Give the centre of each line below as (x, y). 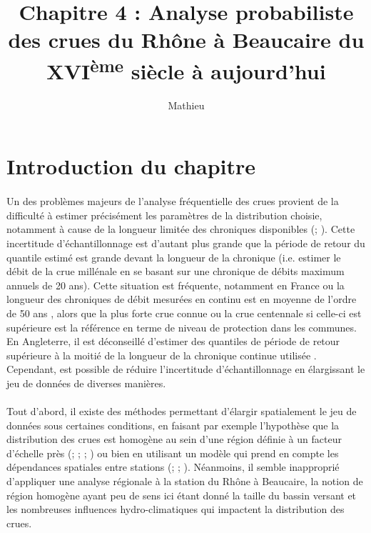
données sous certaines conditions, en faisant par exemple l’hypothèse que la (173, 425)
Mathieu (186, 105)
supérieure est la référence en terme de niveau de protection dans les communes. (182, 327)
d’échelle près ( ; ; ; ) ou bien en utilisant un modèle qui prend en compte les (173, 453)
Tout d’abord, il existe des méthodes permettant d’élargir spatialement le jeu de (182, 411)
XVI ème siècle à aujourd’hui (186, 69)
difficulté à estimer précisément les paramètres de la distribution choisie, (164, 215)
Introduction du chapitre (131, 166)
